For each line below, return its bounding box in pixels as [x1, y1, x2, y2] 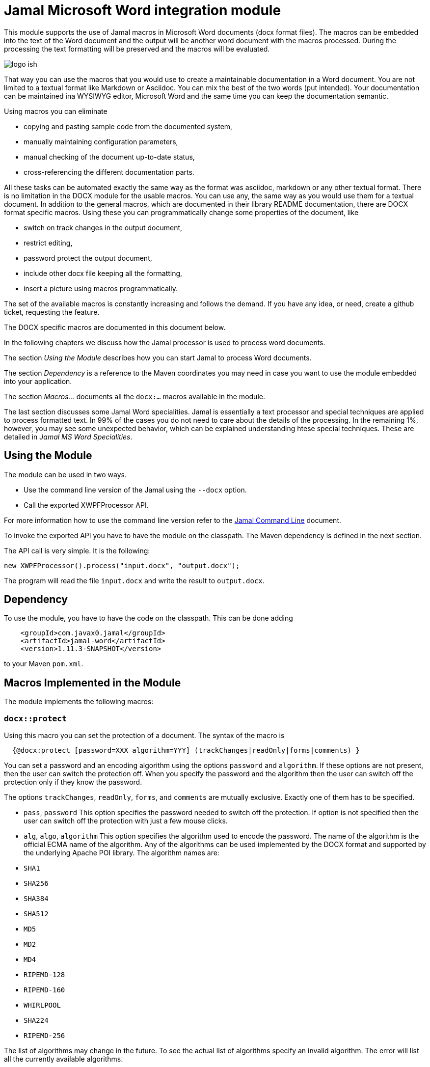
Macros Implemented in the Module [4, 676, 181, 689]
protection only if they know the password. [4, 778, 142, 787]
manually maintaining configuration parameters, [24, 137, 178, 146]
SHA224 [24, 1016, 49, 1025]
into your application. [4, 377, 72, 385]
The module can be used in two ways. [4, 470, 127, 479]
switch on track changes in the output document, [24, 223, 183, 232]
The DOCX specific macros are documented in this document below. [4, 323, 226, 331]
